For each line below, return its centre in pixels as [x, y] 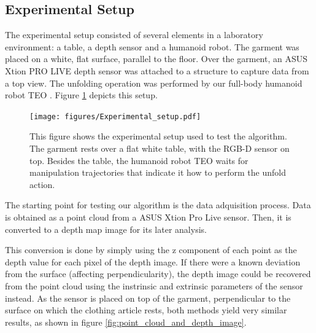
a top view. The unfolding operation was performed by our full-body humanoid [154, 83]
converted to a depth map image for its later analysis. [106, 229]
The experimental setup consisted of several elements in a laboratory [134, 35]
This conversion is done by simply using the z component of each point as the [151, 250]
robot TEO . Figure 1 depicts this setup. [81, 95]
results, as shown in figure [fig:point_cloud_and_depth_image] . [126, 322]
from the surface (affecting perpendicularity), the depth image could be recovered [158, 274]
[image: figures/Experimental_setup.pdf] [115, 116]
